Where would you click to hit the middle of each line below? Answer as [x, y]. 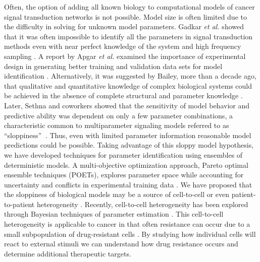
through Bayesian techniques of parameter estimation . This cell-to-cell [114, 214]
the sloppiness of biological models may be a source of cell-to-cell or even [117, 194]
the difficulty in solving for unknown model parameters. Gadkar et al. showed [124, 26]
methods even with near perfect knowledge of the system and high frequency [123, 46]
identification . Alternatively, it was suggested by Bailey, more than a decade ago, [130, 76]
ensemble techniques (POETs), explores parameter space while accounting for [124, 175]
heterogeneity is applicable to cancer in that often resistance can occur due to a [127, 224]
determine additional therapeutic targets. [68, 253]
